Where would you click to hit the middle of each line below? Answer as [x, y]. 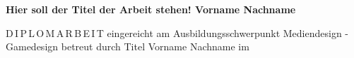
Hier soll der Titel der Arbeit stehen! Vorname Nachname [151, 9]
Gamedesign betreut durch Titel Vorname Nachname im [128, 46]
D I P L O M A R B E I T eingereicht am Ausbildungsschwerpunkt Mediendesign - [177, 32]
